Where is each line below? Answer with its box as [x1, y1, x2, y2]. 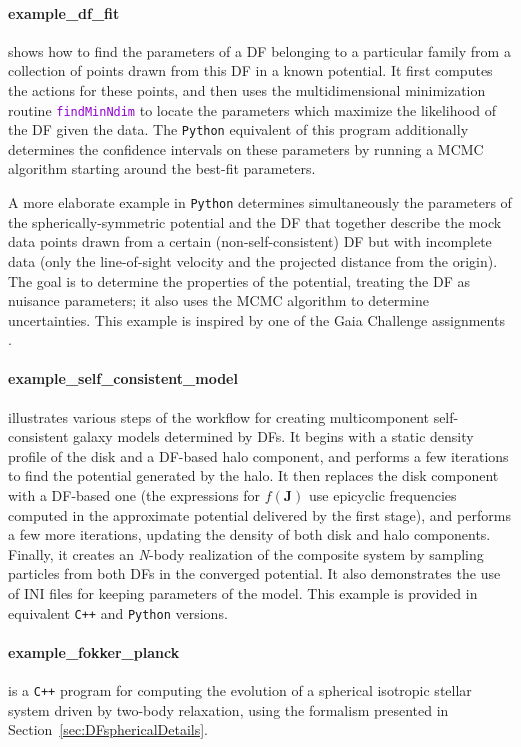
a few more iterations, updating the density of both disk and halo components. [8, 524, 491, 545]
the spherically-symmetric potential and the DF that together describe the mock [8, 211, 502, 232]
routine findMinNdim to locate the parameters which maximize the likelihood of [8, 99, 497, 120]
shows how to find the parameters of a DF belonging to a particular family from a [8, 40, 511, 61]
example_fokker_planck [8, 641, 180, 662]
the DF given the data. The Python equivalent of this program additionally [8, 119, 469, 140]
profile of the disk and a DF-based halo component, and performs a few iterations [8, 445, 509, 466]
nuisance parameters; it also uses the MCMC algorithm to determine [8, 290, 429, 311]
